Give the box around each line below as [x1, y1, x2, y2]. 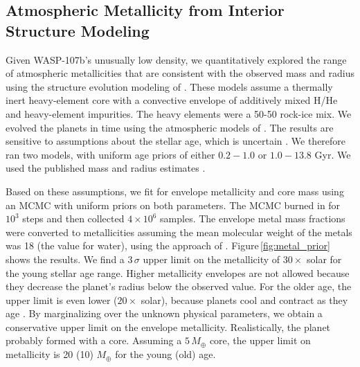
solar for [306, 251, 342, 266]
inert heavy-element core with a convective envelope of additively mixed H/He [6, 93, 338, 107]
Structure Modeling [6, 19, 150, 41]
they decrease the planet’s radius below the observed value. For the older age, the [6, 279, 352, 294]
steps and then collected [22, 211, 125, 226]
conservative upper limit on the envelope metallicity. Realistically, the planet [6, 319, 331, 334]
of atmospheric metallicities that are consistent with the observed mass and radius [6, 66, 354, 80]
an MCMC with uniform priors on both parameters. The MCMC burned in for [6, 197, 341, 212]
